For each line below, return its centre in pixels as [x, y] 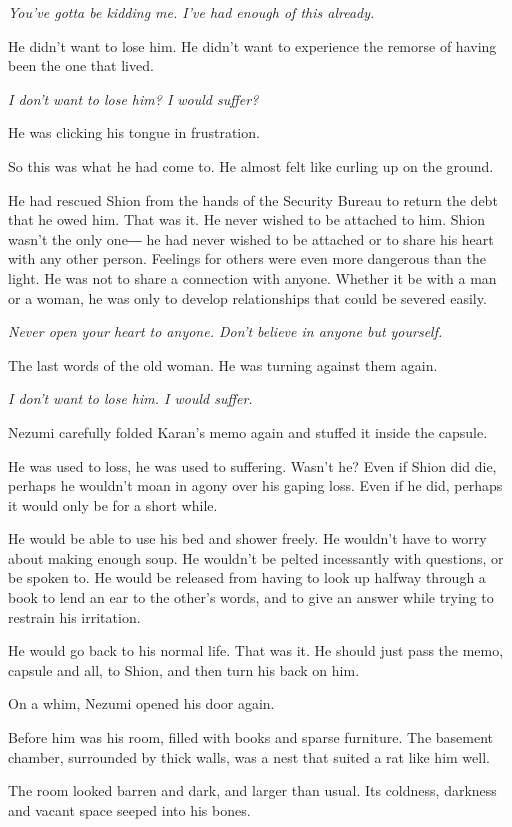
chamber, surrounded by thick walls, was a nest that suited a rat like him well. [249, 756]
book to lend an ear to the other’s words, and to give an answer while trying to [251, 597]
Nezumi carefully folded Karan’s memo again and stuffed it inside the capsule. [248, 431]
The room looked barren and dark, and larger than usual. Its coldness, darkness [252, 790]
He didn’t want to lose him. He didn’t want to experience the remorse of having [252, 45]
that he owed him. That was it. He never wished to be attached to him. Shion [246, 219]
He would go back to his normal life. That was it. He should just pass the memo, [256, 650]
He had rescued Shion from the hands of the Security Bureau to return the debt [253, 199]
